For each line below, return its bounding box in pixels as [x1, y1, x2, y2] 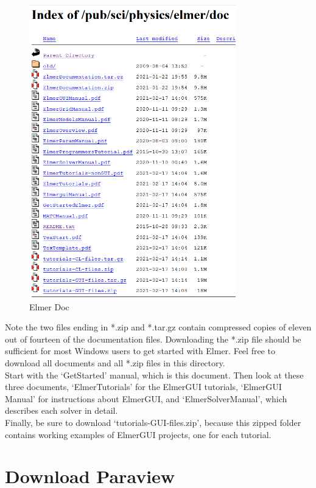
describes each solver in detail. [5, 404, 118, 417]
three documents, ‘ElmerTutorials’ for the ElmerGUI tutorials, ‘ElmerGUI [5, 380, 282, 393]
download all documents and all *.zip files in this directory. [5, 356, 225, 369]
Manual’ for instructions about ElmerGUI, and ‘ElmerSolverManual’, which [5, 392, 287, 405]
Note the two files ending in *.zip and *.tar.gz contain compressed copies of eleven [5, 321, 312, 333]
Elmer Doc [29, 300, 69, 313]
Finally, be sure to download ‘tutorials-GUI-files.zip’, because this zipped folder [5, 416, 301, 428]
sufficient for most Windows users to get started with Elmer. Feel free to [5, 344, 275, 357]
